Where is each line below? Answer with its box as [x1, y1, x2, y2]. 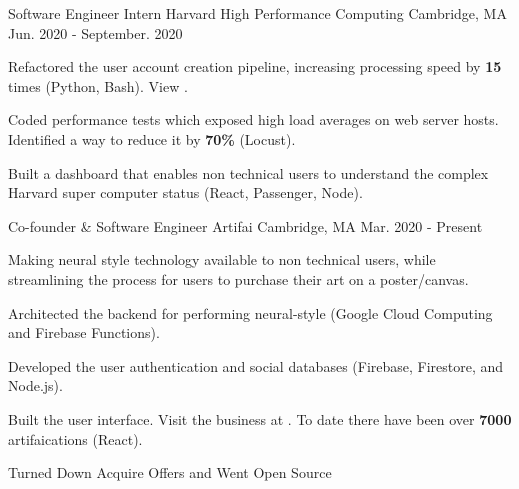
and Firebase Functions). [8, 322, 160, 343]
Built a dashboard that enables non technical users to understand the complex [8, 162, 489, 183]
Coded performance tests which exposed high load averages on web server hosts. [8, 109, 499, 130]
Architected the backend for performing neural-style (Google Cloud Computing [8, 302, 493, 323]
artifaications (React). [8, 428, 143, 449]
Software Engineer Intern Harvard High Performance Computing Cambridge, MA [8, 3, 507, 23]
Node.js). [8, 375, 63, 396]
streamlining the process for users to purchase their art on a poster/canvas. [8, 268, 469, 289]
